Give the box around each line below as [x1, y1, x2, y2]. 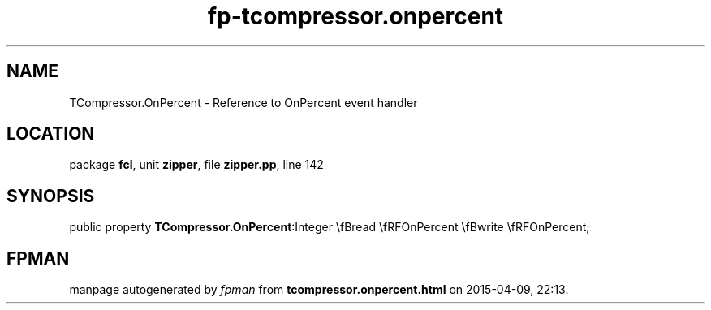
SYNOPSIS [6, 185, 95, 206]
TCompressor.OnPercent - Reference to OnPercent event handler [69, 95, 418, 110]
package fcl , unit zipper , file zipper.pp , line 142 [69, 157, 324, 172]
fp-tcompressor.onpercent [207, 2, 504, 30]
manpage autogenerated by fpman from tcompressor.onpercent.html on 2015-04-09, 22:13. [69, 282, 569, 297]
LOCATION [6, 123, 95, 144]
